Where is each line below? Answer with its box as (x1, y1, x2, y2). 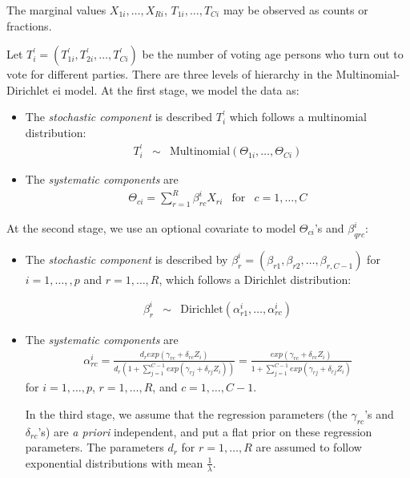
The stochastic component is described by (25, 250, 228, 267)
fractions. (6, 17, 52, 34)
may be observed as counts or (223, 2, 368, 18)
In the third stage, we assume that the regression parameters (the (25, 405, 348, 422)
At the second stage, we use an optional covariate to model (6, 220, 296, 237)
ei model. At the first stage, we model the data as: (52, 81, 299, 98)
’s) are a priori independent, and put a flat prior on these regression (38, 423, 372, 440)
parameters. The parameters (25, 439, 164, 456)
